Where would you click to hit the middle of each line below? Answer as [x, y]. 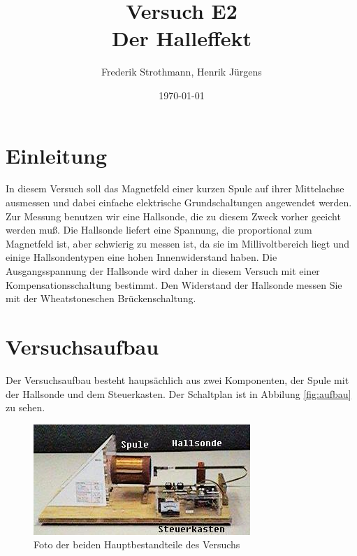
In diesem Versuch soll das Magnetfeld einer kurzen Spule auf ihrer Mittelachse [175, 188]
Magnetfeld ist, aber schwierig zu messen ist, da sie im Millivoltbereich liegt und [178, 243]
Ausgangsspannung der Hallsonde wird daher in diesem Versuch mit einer [163, 271]
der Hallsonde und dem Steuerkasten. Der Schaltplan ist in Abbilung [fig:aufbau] [178, 393]
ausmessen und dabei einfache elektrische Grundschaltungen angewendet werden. [179, 202]
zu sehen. [25, 407]
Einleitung [57, 155]
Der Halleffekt [182, 38]
